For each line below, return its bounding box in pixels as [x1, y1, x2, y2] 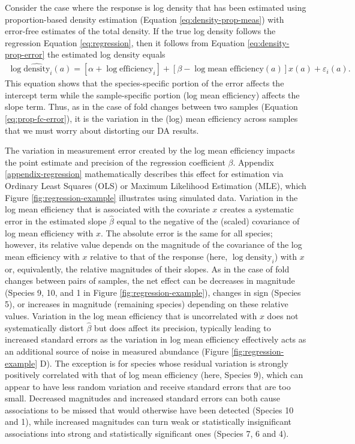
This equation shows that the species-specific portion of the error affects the [5, 77, 284, 89]
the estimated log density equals [47, 48, 166, 61]
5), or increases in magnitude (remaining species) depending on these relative [5, 298, 288, 310]
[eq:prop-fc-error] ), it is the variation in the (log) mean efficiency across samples [5, 112, 298, 124]
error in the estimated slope [5, 214, 107, 227]
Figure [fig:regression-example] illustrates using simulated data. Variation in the [5, 191, 298, 203]
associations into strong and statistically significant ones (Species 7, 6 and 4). [5, 427, 289, 440]
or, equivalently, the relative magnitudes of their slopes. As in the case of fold [5, 262, 290, 275]
